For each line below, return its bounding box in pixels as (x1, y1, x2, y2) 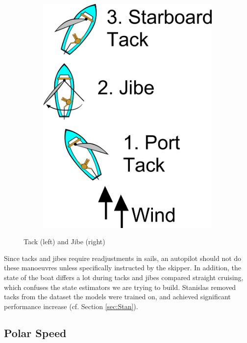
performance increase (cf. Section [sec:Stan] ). (4, 301, 138, 311)
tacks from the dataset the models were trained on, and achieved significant (4, 291, 231, 302)
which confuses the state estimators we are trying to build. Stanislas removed (4, 282, 236, 292)
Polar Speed (4, 325, 67, 340)
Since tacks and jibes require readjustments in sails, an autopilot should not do (4, 253, 242, 263)
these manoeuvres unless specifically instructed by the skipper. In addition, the (4, 262, 242, 273)
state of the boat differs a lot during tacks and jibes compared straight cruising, (4, 272, 244, 283)
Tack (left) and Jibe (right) (24, 236, 105, 247)
